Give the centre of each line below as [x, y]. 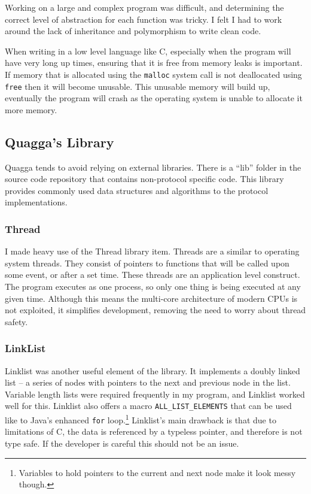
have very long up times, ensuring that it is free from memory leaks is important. [154, 63]
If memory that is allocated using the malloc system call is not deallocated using [153, 74]
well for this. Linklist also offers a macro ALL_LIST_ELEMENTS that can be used [148, 406]
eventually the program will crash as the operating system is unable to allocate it [154, 98]
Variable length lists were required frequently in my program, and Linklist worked [155, 394]
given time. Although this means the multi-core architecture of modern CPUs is [151, 298]
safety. [16, 321]
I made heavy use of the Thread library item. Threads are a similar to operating [152, 251]
